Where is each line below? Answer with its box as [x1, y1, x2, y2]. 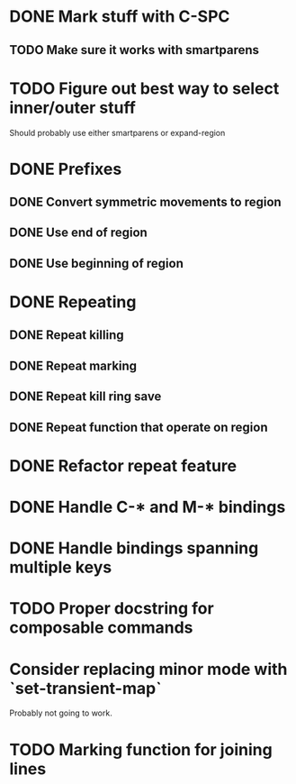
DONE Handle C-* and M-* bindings [9, 497, 286, 517]
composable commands [9, 617, 193, 638]
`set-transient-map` [9, 678, 162, 698]
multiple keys [9, 557, 112, 578]
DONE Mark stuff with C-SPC [9, 6, 230, 27]
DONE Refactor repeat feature [9, 455, 238, 476]
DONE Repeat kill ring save [9, 389, 162, 405]
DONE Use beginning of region [9, 255, 184, 271]
